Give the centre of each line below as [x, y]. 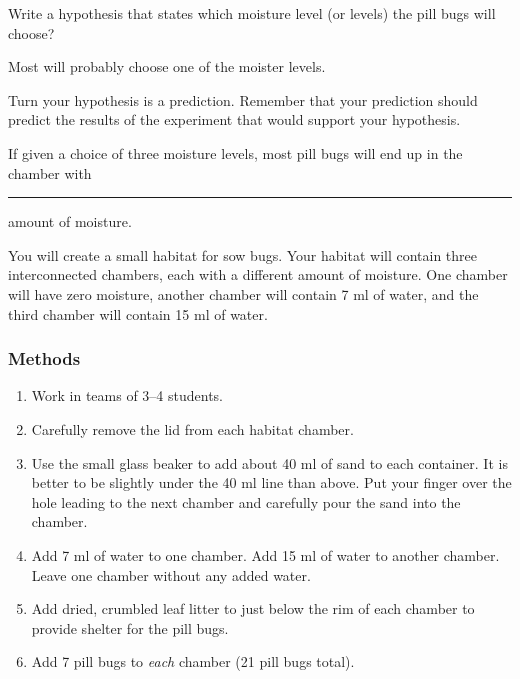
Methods [44, 358]
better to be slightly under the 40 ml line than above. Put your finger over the [271, 482]
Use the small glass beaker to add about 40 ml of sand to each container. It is [269, 462]
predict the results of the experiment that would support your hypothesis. [234, 119]
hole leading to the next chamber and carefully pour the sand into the [246, 501]
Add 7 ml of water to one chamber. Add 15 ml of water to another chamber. [265, 554]
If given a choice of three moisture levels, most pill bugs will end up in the [235, 152]
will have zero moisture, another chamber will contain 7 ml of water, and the [243, 293]
